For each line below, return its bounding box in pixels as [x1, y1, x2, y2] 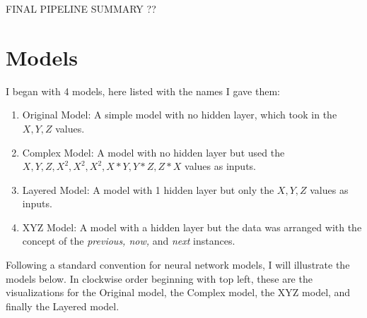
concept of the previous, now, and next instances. [22, 233, 235, 248]
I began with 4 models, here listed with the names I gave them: [6, 83, 280, 98]
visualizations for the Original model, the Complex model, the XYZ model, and [6, 285, 351, 300]
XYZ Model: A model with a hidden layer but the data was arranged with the [22, 219, 362, 234]
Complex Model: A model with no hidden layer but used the [22, 145, 285, 159]
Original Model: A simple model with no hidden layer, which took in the [22, 107, 337, 122]
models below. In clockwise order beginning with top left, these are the [6, 271, 313, 286]
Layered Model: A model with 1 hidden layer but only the [22, 182, 274, 197]
